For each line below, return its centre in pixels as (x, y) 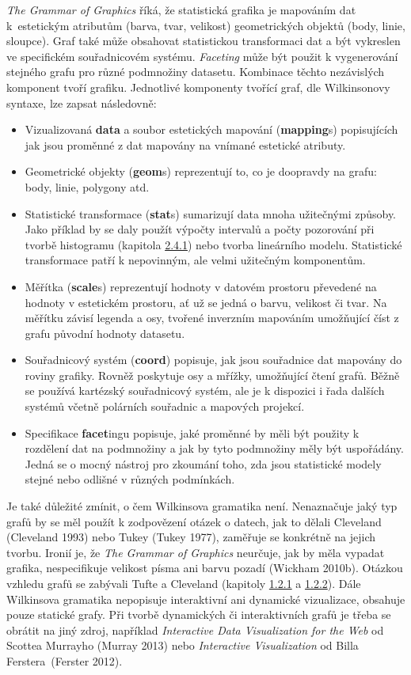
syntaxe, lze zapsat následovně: (82, 102)
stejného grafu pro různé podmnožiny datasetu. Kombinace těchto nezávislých (196, 72)
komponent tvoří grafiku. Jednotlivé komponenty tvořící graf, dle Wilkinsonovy (198, 87)
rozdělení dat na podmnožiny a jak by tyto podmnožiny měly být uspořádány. (214, 448)
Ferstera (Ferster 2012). (65, 660)
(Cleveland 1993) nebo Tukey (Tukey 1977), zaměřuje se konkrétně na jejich (191, 537)
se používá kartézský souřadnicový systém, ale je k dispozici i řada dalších (205, 391)
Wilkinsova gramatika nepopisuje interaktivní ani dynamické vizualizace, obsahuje (206, 599)
